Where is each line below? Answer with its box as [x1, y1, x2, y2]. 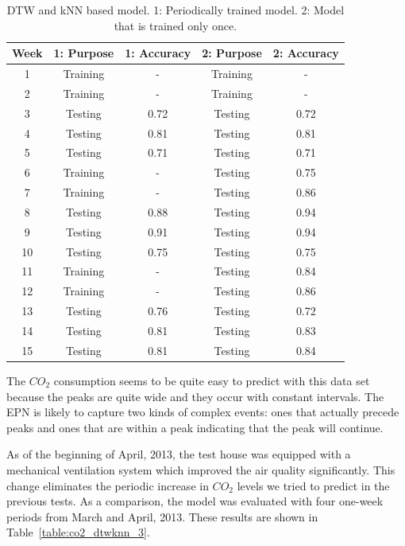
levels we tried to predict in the [237, 477, 390, 493]
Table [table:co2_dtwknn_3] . [6, 524, 150, 540]
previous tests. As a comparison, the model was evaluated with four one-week [6, 493, 384, 509]
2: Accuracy [272, 45, 339, 61]
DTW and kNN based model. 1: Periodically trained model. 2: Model [6, 2, 345, 18]
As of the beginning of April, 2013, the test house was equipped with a [6, 446, 351, 462]
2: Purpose [202, 45, 262, 61]
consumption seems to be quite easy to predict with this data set [53, 372, 370, 388]
